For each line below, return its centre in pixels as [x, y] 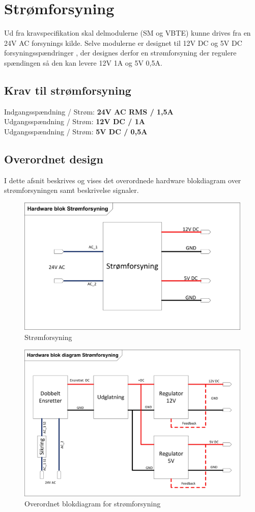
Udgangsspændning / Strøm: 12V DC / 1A [75, 121]
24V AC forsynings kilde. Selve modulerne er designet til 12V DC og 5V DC [123, 42]
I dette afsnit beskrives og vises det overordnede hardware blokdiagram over [123, 180]
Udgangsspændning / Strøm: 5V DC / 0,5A [76, 131]
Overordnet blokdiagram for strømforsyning [93, 503]
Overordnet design [54, 159]
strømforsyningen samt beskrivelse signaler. [72, 190]
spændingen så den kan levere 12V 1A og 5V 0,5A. [83, 62]
